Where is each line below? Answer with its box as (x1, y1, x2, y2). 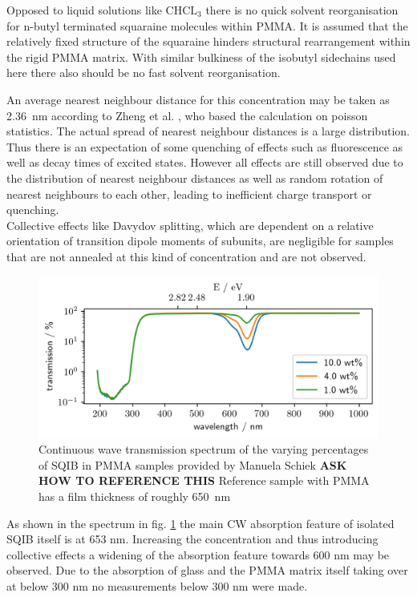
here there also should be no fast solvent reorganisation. (6, 64, 281, 81)
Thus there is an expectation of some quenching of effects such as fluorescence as (6, 138, 403, 155)
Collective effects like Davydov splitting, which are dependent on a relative (6, 216, 374, 233)
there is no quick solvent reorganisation (205, 2, 399, 18)
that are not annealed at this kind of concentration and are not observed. (6, 248, 366, 264)
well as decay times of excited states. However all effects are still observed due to (6, 154, 403, 171)
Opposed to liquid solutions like (6, 2, 162, 18)
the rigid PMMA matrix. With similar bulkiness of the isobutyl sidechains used (6, 48, 396, 65)
